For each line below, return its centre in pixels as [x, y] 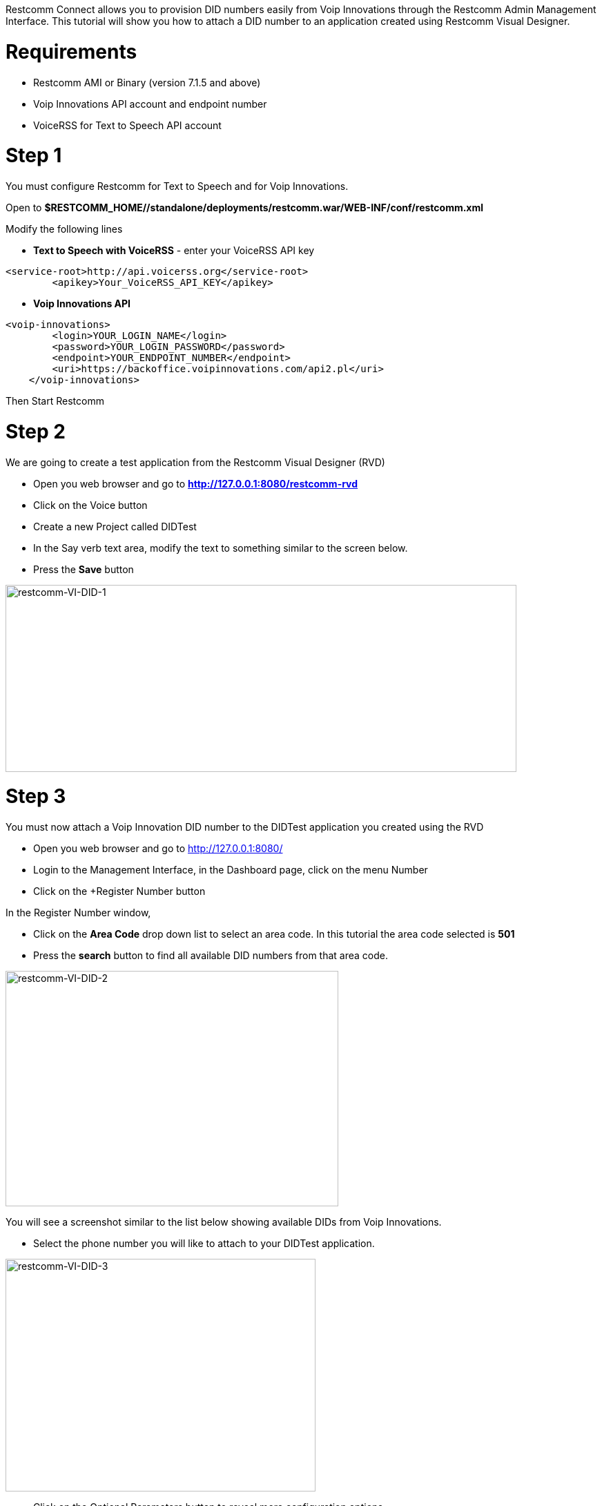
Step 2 [36, 431]
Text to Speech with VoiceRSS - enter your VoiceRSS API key [174, 250]
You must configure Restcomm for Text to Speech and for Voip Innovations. [177, 186]
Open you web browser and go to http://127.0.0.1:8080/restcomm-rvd [196, 483]
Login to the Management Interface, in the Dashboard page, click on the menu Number [231, 870]
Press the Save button [84, 569]
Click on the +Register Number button [119, 891]
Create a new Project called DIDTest [115, 526]
